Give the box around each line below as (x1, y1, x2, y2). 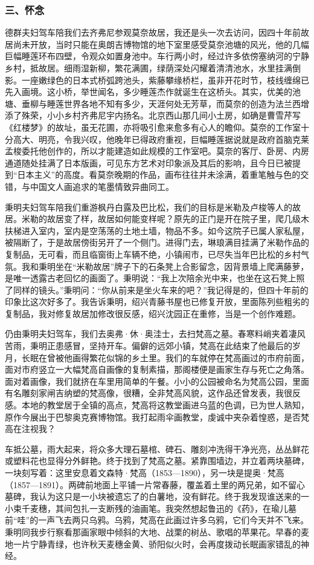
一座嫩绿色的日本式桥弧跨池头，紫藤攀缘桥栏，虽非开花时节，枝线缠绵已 (21, 73, 309, 86)
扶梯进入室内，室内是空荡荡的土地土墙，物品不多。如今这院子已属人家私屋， (5, 224, 309, 237)
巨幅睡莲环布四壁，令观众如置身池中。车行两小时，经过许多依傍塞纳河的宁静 (5, 50, 309, 62)
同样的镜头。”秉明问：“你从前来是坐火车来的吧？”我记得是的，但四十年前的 (13, 283, 309, 296)
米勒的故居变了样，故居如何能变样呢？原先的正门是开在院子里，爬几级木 (21, 212, 309, 225)
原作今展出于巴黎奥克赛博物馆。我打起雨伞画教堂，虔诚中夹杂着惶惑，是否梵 (5, 410, 309, 423)
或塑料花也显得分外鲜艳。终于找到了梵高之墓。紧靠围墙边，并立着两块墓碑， (5, 454, 309, 467)
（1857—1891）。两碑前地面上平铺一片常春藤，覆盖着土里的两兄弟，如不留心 (5, 478, 305, 491)
